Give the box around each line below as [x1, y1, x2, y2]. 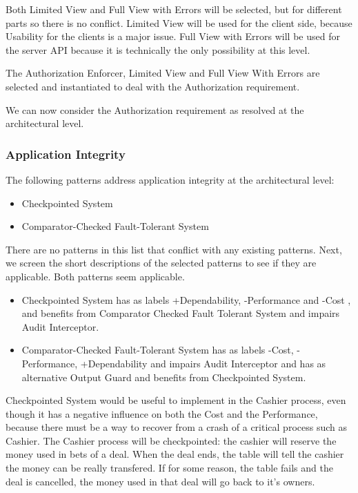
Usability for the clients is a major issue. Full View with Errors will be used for [6, 29, 340, 43]
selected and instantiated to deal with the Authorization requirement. [6, 79, 300, 93]
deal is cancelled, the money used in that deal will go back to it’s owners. [6, 474, 315, 488]
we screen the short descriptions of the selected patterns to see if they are [6, 255, 317, 270]
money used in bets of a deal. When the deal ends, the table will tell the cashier [6, 447, 344, 461]
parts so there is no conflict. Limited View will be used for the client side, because [6, 15, 352, 30]
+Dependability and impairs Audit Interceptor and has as [80, 356, 326, 370]
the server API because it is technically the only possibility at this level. [6, 42, 310, 57]
